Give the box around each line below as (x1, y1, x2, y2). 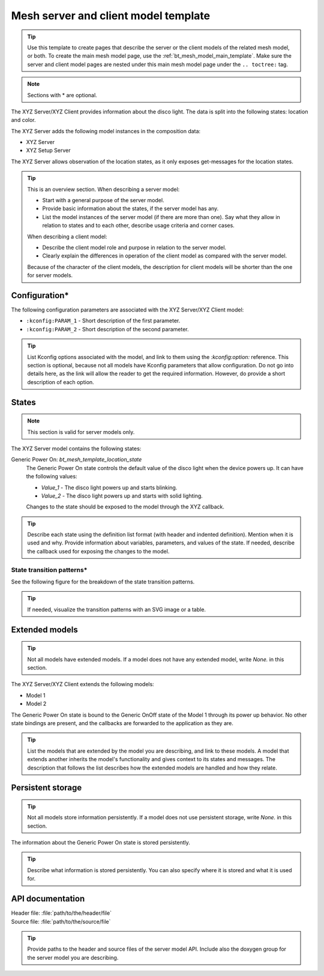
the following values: (26, 473, 77, 480)
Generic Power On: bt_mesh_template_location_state (11, 456, 142, 463)
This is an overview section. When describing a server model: (27, 185, 180, 193)
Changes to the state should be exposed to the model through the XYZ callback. (26, 503, 224, 510)
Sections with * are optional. (27, 91, 97, 98)
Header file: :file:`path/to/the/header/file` (11, 909, 112, 917)
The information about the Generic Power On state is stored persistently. (11, 839, 190, 846)
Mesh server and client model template (11, 9, 210, 22)
